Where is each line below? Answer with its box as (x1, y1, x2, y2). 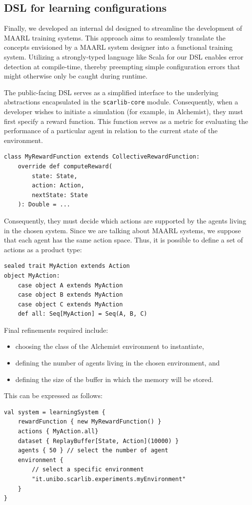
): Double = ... (18, 201, 71, 208)
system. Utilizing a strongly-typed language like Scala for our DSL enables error (4, 51, 244, 61)
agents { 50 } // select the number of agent (18, 447, 168, 454)
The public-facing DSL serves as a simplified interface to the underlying (4, 87, 219, 97)
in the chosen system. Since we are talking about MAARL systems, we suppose (4, 225, 241, 235)
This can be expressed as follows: (4, 390, 103, 401)
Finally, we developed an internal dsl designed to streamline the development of (4, 23, 242, 33)
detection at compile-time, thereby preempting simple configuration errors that (4, 61, 240, 71)
